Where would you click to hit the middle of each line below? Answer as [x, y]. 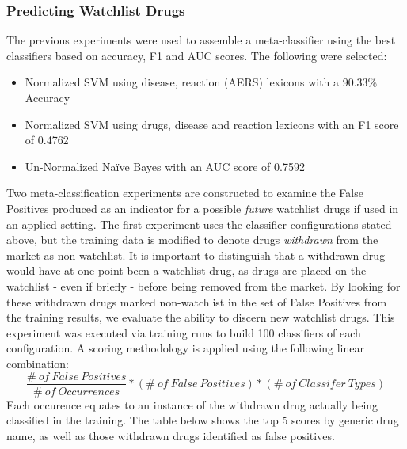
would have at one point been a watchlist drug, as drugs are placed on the [186, 270]
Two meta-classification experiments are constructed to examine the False [185, 193]
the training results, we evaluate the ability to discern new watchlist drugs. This [201, 317]
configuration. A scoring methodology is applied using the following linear [185, 348]
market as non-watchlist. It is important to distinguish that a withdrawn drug [196, 255]
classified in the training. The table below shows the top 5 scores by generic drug [203, 420]
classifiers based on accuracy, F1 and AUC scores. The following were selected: [197, 55]
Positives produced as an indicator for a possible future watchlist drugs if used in [203, 208]
